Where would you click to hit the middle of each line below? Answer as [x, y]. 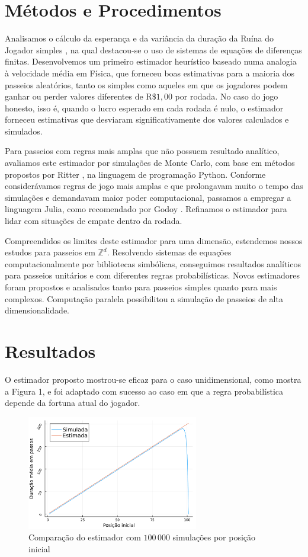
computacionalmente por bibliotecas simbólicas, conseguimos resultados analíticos [153, 263]
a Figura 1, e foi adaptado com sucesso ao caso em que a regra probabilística [144, 391]
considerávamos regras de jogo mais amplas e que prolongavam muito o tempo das [154, 186]
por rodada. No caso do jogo [227, 96]
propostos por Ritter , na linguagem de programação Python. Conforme [135, 174]
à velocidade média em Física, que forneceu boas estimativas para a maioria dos [150, 73]
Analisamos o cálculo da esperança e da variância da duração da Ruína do [139, 38]
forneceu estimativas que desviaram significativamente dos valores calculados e [147, 119]
